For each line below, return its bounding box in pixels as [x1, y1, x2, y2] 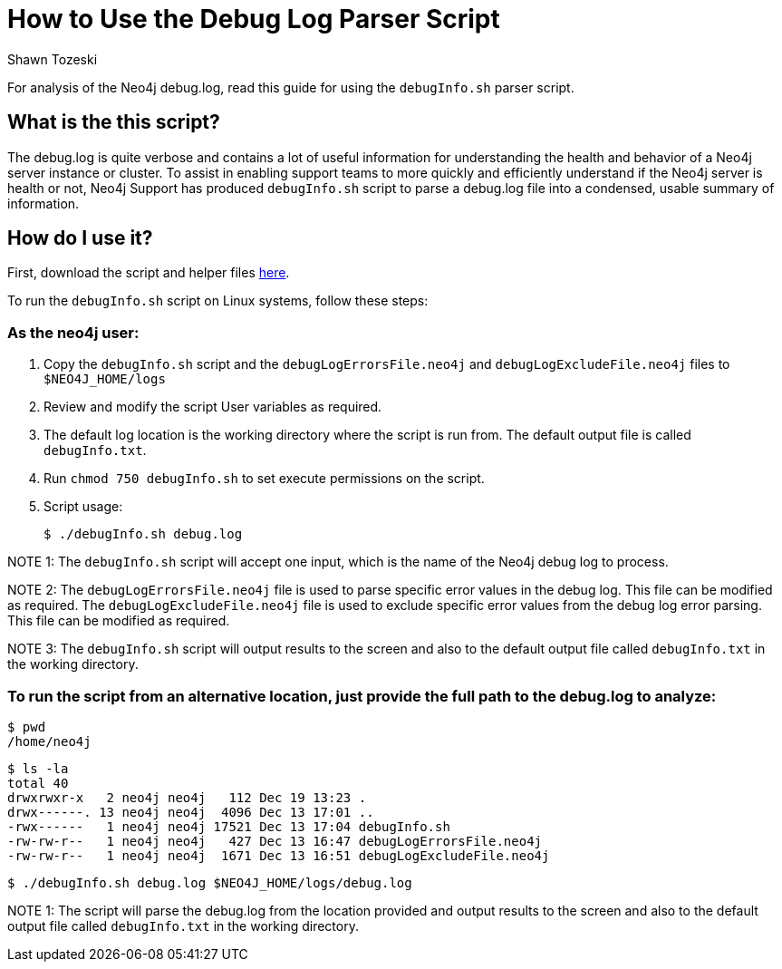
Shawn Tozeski [7, 51, 98, 67]
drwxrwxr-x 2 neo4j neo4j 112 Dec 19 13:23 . [7, 790, 367, 805]
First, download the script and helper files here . [7, 265, 290, 281]
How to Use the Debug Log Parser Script [7, 4, 500, 34]
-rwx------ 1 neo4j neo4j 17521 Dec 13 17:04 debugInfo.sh [7, 819, 450, 834]
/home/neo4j [7, 733, 92, 749]
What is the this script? [7, 111, 220, 134]
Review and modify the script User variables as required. [43, 399, 382, 415]
